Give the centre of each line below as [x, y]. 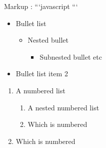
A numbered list [40, 90]
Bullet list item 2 [42, 73]
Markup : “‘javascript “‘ [41, 6]
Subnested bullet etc [71, 56]
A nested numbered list [63, 107]
